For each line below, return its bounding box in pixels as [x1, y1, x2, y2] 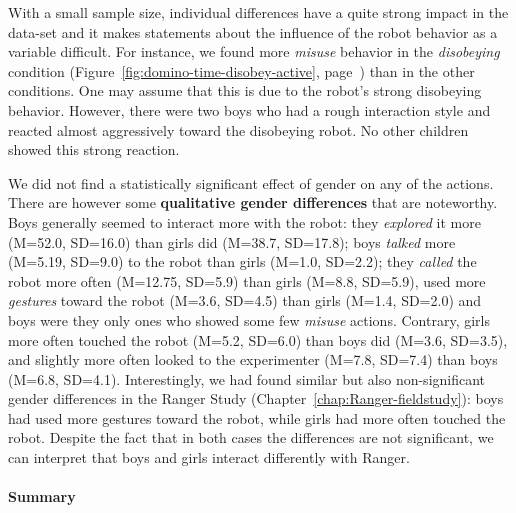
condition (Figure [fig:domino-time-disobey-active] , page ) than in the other [8, 60, 475, 81]
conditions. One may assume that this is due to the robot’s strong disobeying [8, 80, 482, 101]
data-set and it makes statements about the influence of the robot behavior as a [8, 21, 498, 42]
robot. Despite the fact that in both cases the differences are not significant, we [8, 427, 494, 448]
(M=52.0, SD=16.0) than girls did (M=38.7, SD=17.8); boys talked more [8, 231, 456, 252]
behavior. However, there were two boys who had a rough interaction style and [8, 99, 491, 120]
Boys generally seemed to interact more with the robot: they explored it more [8, 211, 481, 232]
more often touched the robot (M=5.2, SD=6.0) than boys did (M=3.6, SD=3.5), [8, 329, 508, 350]
